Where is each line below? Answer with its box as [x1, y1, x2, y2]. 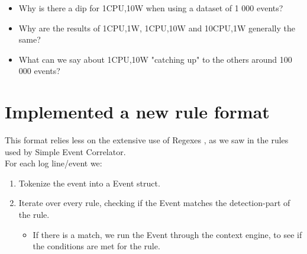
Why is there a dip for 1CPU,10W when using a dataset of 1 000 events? [18, 2, 283, 14]
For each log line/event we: [5, 157, 102, 169]
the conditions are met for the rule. [33, 240, 160, 252]
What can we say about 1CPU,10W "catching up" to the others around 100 [18, 53, 292, 65]
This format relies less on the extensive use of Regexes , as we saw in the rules [5, 134, 289, 146]
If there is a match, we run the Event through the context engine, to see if [33, 228, 302, 240]
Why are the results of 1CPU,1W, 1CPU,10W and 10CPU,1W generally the [18, 21, 295, 34]
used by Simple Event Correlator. [5, 145, 126, 157]
